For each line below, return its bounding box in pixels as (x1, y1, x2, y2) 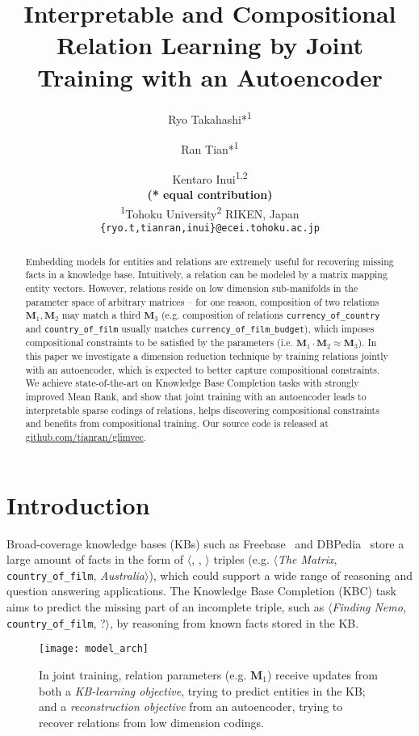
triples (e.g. (213, 551, 270, 568)
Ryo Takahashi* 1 (168, 108, 252, 127)
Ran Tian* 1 (181, 137, 239, 157)
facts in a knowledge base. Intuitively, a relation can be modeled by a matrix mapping (25, 268, 388, 281)
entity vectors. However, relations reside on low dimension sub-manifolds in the (25, 281, 358, 294)
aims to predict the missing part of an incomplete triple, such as (6, 599, 325, 615)
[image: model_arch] (39, 643, 149, 655)
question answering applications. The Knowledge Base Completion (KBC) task (6, 582, 397, 599)
